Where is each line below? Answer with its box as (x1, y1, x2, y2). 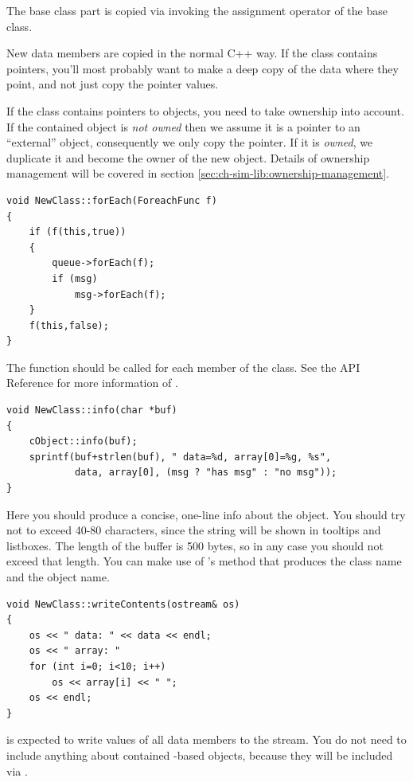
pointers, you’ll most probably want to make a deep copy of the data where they (6, 60, 399, 76)
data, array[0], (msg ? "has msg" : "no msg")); (74, 467, 337, 479)
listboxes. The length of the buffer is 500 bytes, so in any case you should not (6, 537, 384, 553)
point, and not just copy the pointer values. (6, 76, 219, 92)
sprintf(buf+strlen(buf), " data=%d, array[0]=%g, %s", (29, 451, 332, 463)
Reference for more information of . (6, 374, 178, 391)
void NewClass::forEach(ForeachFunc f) (6, 194, 217, 206)
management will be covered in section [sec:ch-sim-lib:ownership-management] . (6, 165, 390, 182)
